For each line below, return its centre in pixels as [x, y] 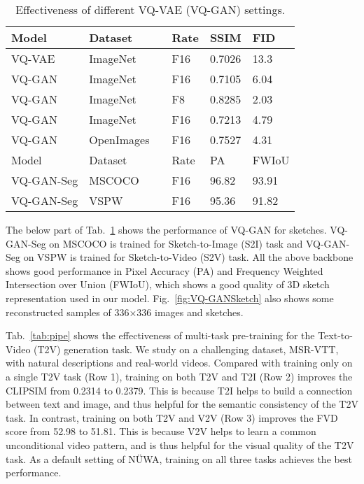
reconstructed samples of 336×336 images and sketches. [125, 312]
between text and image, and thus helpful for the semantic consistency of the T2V [182, 404]
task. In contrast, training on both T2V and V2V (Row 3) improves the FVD [172, 417]
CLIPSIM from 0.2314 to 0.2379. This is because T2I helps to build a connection [179, 390]
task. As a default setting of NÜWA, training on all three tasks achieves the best [179, 458]
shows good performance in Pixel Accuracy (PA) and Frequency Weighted [164, 270]
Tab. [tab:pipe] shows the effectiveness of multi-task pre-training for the [160, 335]
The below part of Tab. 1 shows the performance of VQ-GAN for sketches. [166, 229]
